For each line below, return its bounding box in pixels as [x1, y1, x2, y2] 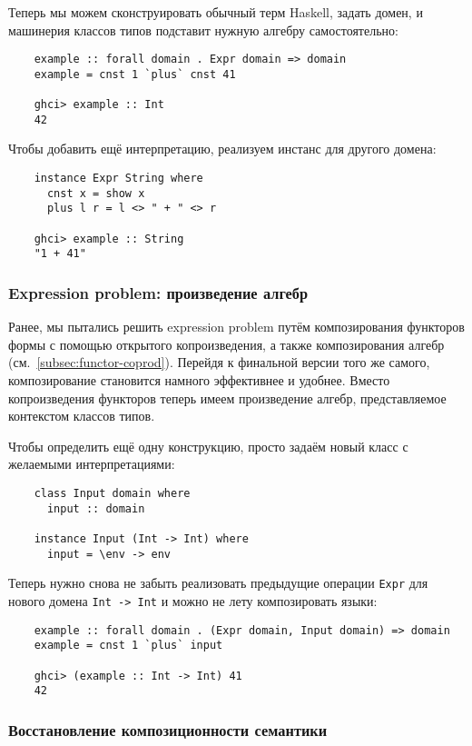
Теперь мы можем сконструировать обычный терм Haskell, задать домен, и [8, 3, 423, 21]
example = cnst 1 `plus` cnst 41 [34, 67, 236, 81]
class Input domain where [34, 486, 191, 500]
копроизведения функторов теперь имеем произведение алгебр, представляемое [8, 388, 447, 407]
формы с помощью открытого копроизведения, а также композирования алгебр [8, 334, 445, 353]
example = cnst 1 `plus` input [34, 639, 223, 652]
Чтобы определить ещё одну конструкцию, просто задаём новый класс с [8, 436, 408, 455]
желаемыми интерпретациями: [8, 454, 175, 473]
